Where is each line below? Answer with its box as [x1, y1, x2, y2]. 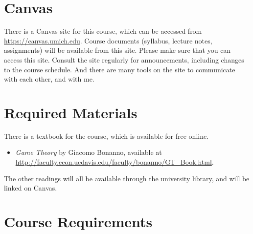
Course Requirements [4, 211, 153, 231]
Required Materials [4, 102, 138, 122]
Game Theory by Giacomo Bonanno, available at [15, 147, 162, 157]
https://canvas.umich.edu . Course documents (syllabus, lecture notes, [4, 35, 212, 45]
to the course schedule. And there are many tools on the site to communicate [4, 64, 235, 74]
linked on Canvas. [4, 183, 57, 193]
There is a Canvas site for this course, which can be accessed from [4, 26, 202, 36]
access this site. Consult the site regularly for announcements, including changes [4, 54, 244, 64]
